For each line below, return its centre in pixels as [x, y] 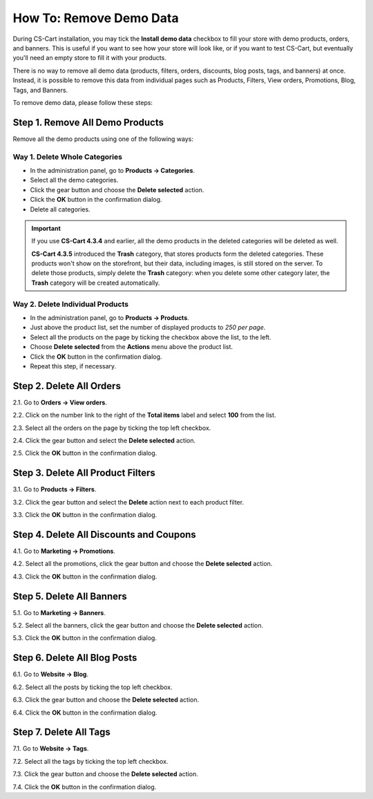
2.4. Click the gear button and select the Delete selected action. [104, 441]
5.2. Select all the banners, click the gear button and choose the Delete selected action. [138, 626]
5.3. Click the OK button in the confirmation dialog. [85, 638]
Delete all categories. [60, 209]
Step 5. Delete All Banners [70, 596]
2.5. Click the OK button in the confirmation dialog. [85, 453]
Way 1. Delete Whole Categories [67, 157]
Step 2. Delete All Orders [67, 386]
